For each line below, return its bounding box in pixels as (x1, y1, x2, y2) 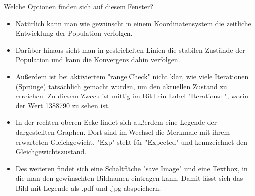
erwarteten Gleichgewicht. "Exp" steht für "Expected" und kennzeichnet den (15, 136, 247, 147)
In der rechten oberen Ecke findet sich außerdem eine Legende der (15, 117, 217, 127)
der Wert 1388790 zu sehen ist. (15, 100, 110, 110)
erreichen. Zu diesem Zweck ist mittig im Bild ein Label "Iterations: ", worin (15, 91, 248, 101)
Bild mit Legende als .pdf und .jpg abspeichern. (15, 182, 161, 193)
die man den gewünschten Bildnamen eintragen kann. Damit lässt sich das (15, 173, 243, 183)
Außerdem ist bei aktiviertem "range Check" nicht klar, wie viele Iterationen (15, 71, 249, 81)
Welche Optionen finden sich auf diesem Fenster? (4, 1, 153, 11)
